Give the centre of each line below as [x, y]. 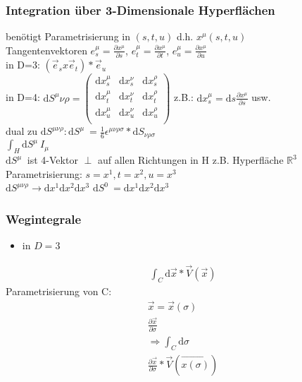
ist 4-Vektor [52, 160]
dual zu [22, 131]
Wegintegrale [44, 219]
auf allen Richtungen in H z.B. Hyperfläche [190, 160]
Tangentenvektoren [46, 50]
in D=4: [23, 97]
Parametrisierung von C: [59, 291]
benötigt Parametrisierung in [68, 36]
